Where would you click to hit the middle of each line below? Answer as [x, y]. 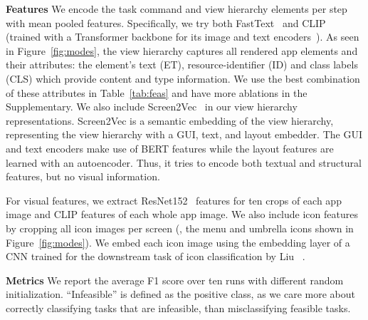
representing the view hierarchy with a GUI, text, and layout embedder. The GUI [184, 134]
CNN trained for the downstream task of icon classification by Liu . [156, 256]
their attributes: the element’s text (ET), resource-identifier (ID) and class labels [182, 64]
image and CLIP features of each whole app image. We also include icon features [182, 214]
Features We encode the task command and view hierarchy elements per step [177, 9]
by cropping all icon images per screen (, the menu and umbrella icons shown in [180, 228]
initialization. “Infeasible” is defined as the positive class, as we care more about [180, 294]
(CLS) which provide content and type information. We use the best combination [183, 78]
